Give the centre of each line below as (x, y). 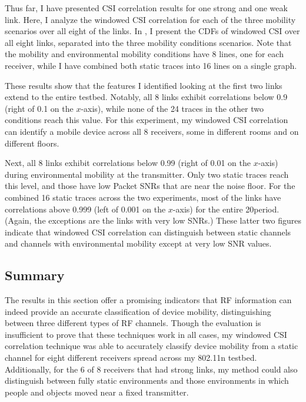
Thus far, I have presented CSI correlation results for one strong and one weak (146, 8)
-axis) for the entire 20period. (226, 209)
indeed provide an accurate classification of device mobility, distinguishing (138, 311)
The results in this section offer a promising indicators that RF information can (148, 300)
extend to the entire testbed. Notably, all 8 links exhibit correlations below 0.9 (146, 97)
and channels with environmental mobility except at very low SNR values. (138, 243)
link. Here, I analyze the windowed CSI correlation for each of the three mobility (150, 19)
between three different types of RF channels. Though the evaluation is (133, 323)
